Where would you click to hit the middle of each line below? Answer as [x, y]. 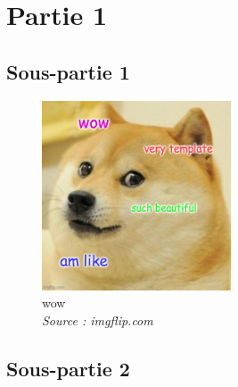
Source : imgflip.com [98, 320]
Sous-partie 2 [68, 368]
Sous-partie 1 [68, 71]
